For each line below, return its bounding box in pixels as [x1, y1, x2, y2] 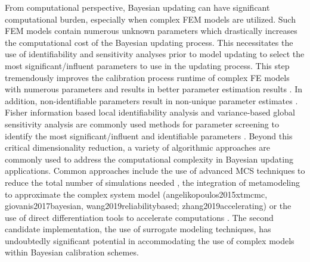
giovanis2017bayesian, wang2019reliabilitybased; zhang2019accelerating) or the [5, 199, 292, 212]
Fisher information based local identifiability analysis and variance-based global [5, 106, 295, 118]
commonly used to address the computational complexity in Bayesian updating [5, 152, 293, 165]
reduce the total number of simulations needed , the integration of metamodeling [5, 176, 300, 188]
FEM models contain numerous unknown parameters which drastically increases [5, 24, 297, 37]
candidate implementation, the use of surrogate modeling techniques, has [5, 223, 271, 235]
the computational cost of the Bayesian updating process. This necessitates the [5, 36, 293, 48]
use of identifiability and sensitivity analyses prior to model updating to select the [5, 48, 305, 60]
